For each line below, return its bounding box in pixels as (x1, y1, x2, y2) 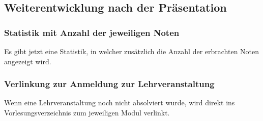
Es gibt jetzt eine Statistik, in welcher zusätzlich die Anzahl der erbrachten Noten (4, 46, 259, 56)
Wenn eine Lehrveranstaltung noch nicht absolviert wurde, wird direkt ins (4, 97, 235, 108)
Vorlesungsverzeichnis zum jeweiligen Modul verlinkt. (4, 107, 170, 117)
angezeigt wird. (4, 56, 51, 66)
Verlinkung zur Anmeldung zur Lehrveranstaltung (4, 77, 215, 90)
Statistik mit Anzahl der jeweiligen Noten (4, 26, 180, 38)
